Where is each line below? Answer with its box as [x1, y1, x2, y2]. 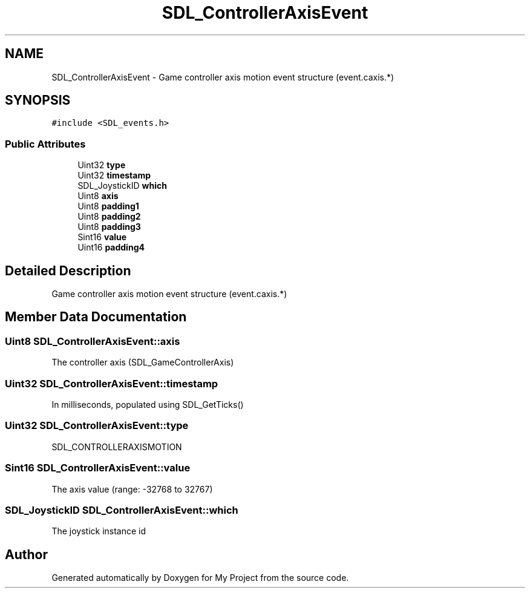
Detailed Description [5, 263, 131, 278]
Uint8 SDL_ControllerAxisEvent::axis [5, 335, 180, 347]
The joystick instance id [51, 526, 146, 537]
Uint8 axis [77, 191, 119, 201]
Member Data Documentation [5, 309, 187, 325]
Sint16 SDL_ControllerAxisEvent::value [5, 462, 191, 474]
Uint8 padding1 [77, 201, 139, 212]
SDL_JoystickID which [77, 180, 167, 191]
